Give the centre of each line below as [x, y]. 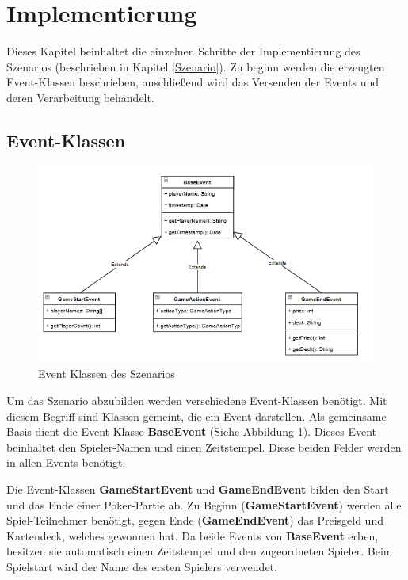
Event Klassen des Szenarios [107, 374]
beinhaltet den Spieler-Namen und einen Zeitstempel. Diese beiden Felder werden [204, 446]
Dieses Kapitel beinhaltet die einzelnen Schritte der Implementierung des [183, 51]
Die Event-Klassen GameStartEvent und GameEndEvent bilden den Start [198, 488]
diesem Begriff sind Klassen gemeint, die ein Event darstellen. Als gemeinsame [196, 416]
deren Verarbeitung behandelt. [80, 97]
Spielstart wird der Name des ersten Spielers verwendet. [142, 566]
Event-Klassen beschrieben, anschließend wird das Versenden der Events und [193, 82]
